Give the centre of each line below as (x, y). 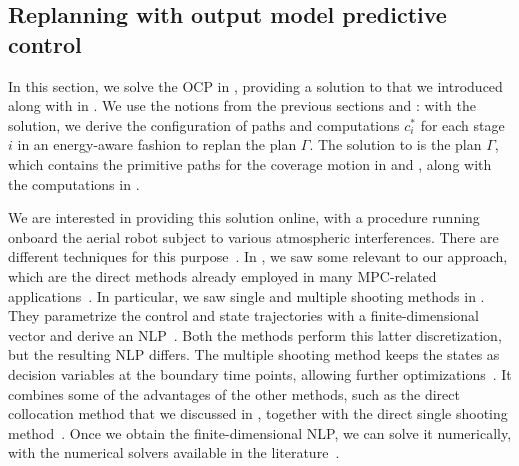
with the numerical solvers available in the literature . (174, 452)
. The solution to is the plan (395, 144)
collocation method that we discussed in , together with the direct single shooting (258, 413)
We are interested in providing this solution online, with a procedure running (244, 217)
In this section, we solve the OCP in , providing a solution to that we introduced (255, 85)
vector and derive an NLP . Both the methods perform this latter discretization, (255, 334)
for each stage (462, 124)
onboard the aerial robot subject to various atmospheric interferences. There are (253, 236)
